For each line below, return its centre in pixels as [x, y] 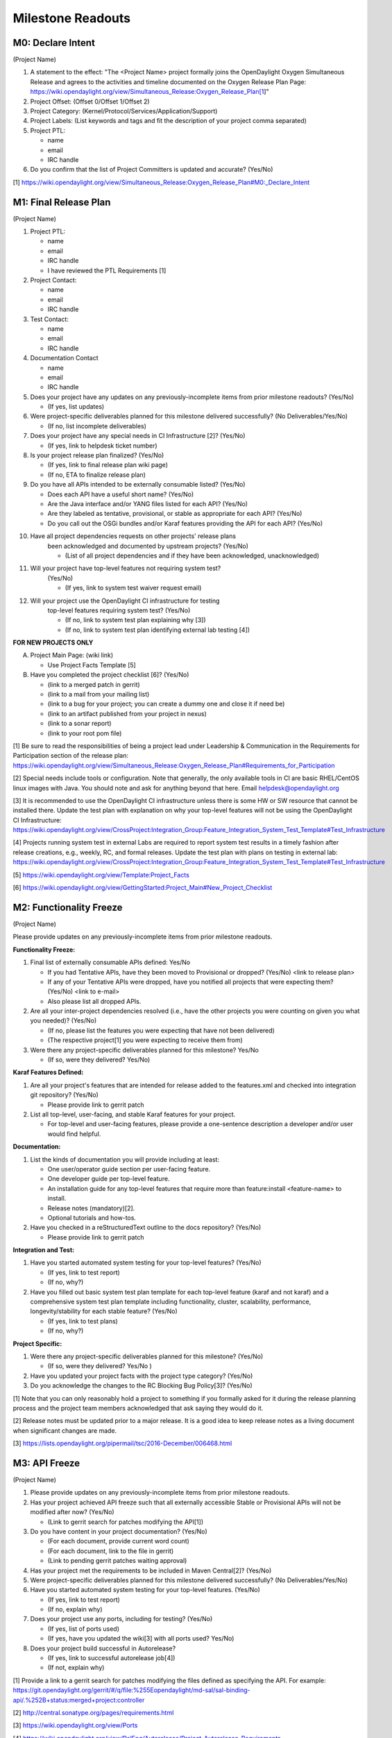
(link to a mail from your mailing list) [99, 695]
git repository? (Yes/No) [64, 1095]
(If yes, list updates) [76, 407]
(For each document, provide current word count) [119, 1541]
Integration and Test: [44, 1250]
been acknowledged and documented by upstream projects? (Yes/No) [148, 546]
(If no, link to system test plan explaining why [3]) [135, 620]
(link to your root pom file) [85, 733]
